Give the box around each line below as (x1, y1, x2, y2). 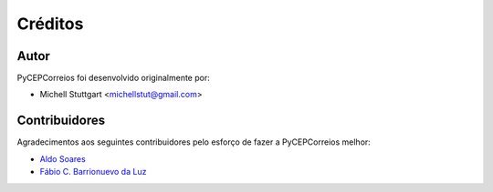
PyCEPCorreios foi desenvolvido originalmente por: (16, 73, 210, 84)
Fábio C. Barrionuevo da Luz (39, 167, 147, 177)
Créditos (16, 14, 84, 34)
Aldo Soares (39, 153, 86, 164)
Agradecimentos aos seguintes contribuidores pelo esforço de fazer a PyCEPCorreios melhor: (16, 136, 372, 147)
